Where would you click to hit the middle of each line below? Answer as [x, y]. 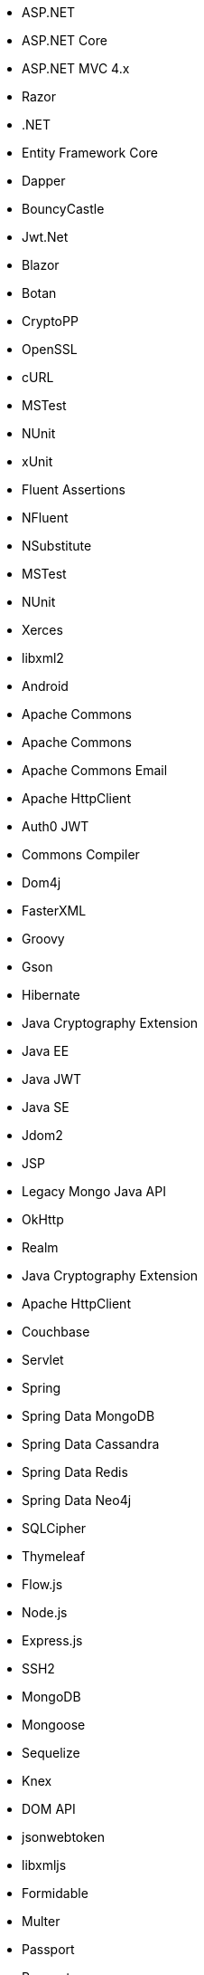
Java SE [46, 1107]
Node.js [45, 1612]
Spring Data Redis [75, 1472]
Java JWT [52, 1079]
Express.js [52, 1640]
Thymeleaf [54, 1556]
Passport [48, 1949]
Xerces [42, 630]
